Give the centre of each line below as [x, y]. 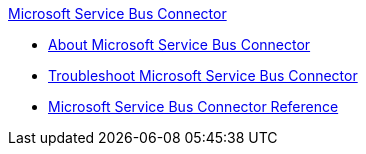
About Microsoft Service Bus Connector [179, 44]
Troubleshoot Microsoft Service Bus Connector [203, 75]
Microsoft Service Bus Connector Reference [193, 106]
